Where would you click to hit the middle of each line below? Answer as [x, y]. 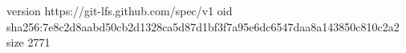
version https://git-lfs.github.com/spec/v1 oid [120, 10]
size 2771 [28, 42]
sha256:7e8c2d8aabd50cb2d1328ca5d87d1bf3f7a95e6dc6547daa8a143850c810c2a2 [203, 26]
